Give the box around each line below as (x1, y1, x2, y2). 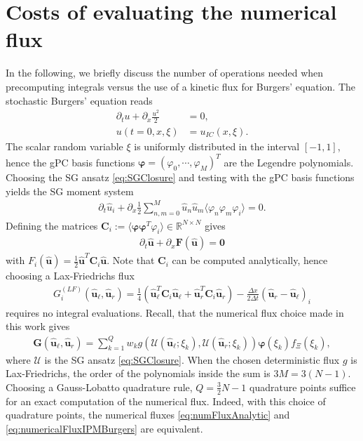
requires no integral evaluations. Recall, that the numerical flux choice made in (6, 305, 344, 320)
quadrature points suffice (249, 379, 356, 394)
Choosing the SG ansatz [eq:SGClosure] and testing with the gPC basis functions (6, 170, 355, 185)
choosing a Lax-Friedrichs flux (6, 268, 135, 283)
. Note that (107, 253, 155, 268)
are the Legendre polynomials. (224, 154, 354, 169)
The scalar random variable (6, 139, 123, 154)
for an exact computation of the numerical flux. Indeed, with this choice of (6, 393, 326, 408)
